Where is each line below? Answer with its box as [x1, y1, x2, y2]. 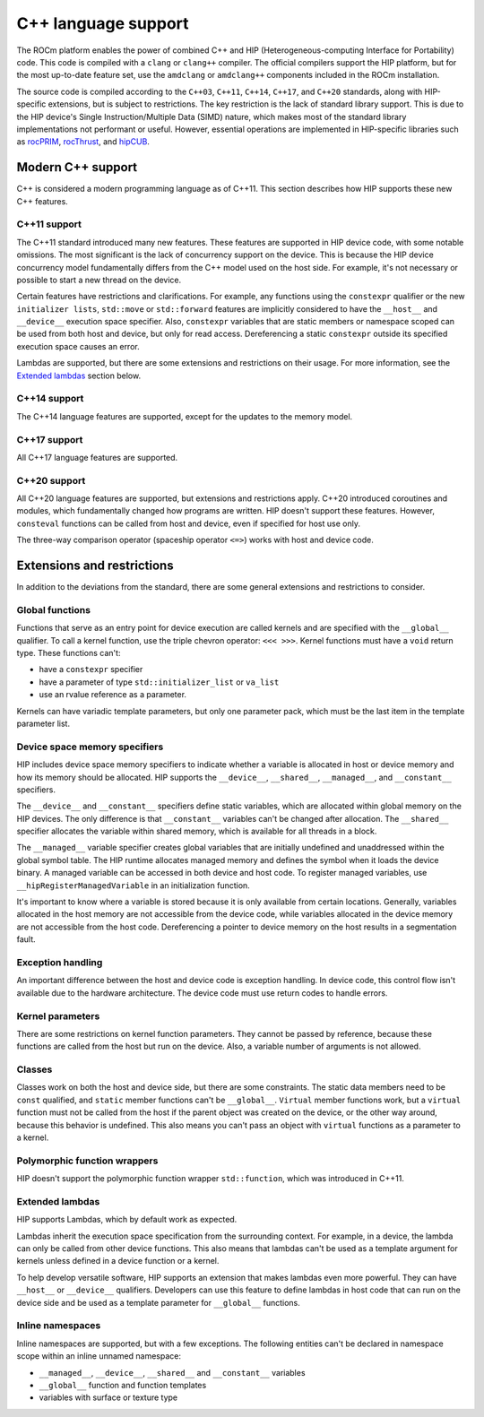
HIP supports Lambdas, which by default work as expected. [16, 1214, 238, 1225]
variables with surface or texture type [39, 1392, 178, 1403]
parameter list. [16, 718, 71, 729]
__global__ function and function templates [39, 1379, 207, 1390]
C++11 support [16, 218, 82, 230]
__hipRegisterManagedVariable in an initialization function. [16, 879, 250, 891]
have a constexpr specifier [39, 664, 143, 675]
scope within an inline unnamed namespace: [16, 1351, 181, 1361]
